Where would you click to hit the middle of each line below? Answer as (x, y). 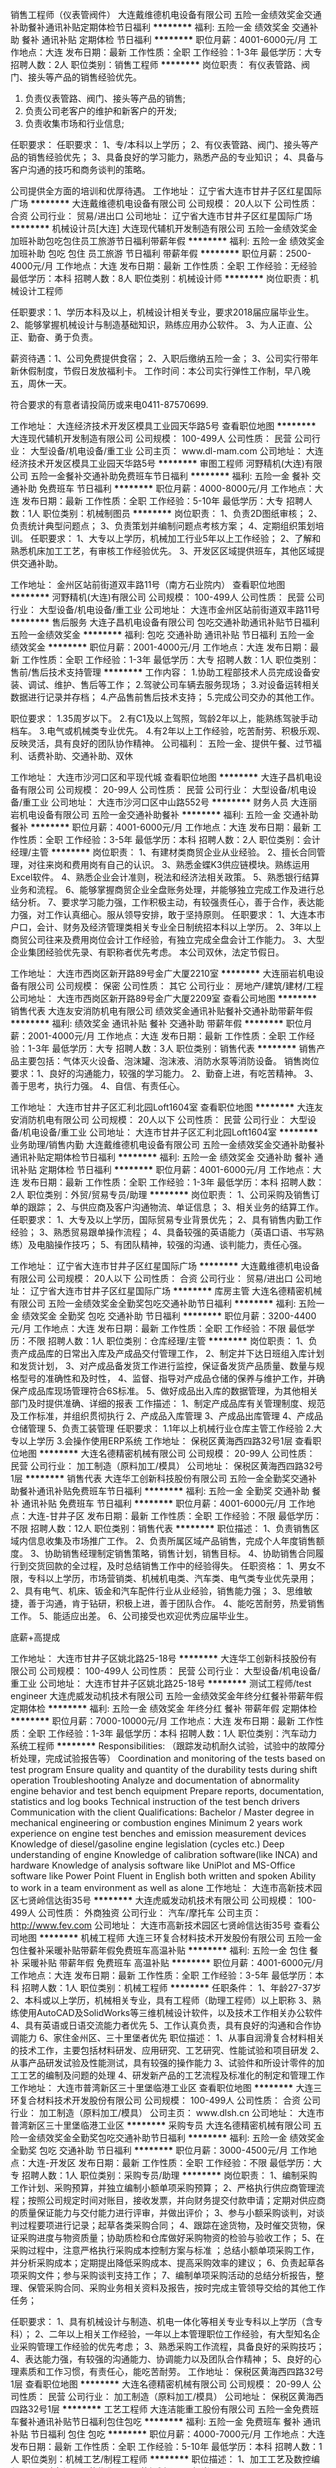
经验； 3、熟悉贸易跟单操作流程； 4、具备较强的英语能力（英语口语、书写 (163, 1232)
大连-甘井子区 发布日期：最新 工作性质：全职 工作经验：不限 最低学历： (175, 1516)
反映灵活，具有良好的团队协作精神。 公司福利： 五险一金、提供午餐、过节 (161, 743)
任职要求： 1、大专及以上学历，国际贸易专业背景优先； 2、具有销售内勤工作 (166, 1219)
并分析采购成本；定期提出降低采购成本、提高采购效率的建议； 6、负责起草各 (167, 2262)
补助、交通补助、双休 (88, 756)
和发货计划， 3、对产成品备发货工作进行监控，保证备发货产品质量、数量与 (163, 1366)
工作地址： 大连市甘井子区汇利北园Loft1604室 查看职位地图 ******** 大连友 (167, 1107)
